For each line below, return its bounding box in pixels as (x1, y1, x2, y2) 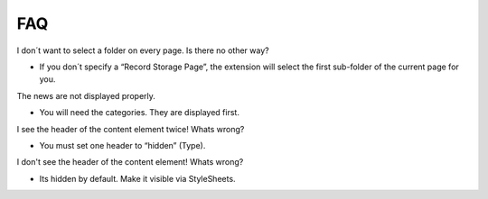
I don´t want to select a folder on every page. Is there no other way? (16, 45, 270, 56)
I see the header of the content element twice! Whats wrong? (16, 123, 245, 134)
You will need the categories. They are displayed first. (39, 107, 239, 118)
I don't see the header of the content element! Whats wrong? (16, 157, 244, 167)
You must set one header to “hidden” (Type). (39, 140, 206, 150)
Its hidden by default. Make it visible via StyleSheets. (39, 173, 236, 184)
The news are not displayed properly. (16, 90, 155, 101)
